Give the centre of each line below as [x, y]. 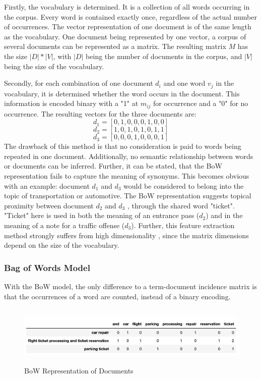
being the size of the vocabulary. [54, 66]
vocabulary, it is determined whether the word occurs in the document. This [122, 93]
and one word [184, 83]
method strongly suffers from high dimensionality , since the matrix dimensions [126, 235]
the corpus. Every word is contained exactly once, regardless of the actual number [130, 16]
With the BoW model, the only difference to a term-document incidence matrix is [130, 286]
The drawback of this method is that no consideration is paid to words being [123, 146]
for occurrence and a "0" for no [201, 103]
